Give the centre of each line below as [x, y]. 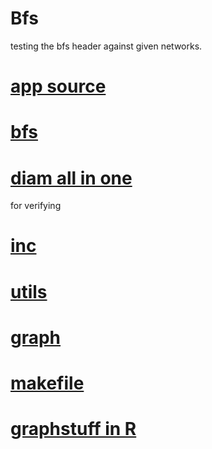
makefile [47, 383]
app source [58, 86]
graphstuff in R [73, 429]
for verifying [36, 206]
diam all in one [71, 178]
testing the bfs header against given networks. [106, 46]
